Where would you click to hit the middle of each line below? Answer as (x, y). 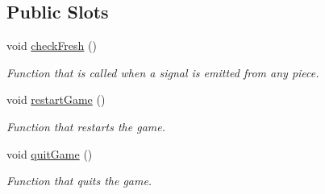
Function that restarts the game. (86, 126)
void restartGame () (56, 99)
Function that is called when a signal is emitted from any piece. (163, 72)
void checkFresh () (52, 45)
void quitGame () (50, 153)
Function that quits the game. (79, 181)
